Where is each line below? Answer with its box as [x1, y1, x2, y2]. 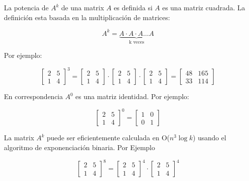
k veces [129, 39, 144, 45]
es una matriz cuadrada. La [162, 2, 246, 12]
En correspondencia [4, 91, 63, 102]
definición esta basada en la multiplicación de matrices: [4, 12, 170, 22]
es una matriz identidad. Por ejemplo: [75, 91, 189, 102]
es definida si [114, 2, 153, 12]
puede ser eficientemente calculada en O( [47, 132, 170, 143]
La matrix [4, 132, 34, 143]
